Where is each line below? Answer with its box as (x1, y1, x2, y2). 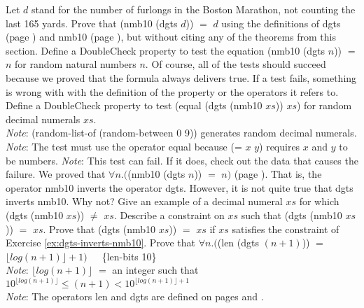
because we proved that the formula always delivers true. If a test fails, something (6, 70, 357, 85)
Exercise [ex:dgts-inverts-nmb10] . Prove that (6, 235, 196, 250)
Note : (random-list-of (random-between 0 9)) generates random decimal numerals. (6, 125, 357, 140)
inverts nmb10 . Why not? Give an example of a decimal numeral (6, 194, 283, 209)
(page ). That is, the (234, 167, 322, 181)
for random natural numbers (15, 57, 136, 71)
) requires (259, 139, 300, 153)
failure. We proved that (6, 167, 106, 181)
